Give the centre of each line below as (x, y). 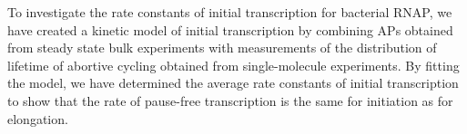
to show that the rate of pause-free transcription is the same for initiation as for (230, 100)
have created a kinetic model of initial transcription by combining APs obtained (230, 29)
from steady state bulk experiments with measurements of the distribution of (222, 48)
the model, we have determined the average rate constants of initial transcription (233, 83)
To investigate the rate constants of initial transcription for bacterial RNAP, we (230, 12)
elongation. (38, 118)
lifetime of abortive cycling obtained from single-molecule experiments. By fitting (233, 65)
